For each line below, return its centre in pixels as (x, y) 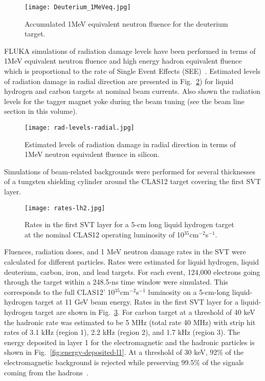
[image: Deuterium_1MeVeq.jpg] (78, 7)
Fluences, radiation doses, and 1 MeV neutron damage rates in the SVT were (125, 252)
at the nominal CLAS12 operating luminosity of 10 (104, 234)
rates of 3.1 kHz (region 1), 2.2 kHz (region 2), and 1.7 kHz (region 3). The (122, 332)
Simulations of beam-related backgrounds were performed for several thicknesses (130, 171)
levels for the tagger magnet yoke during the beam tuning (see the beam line (124, 101)
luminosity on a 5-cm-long (189, 292)
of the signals (223, 362)
